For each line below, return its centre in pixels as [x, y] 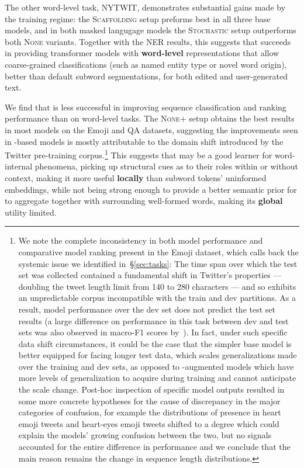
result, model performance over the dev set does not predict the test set [147, 309]
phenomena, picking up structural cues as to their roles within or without [166, 166]
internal [19, 166]
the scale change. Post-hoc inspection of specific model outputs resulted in [151, 389]
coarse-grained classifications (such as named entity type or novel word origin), [146, 64]
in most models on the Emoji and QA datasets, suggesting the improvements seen [151, 129]
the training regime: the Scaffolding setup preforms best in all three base [138, 18]
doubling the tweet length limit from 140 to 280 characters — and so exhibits [157, 286]
